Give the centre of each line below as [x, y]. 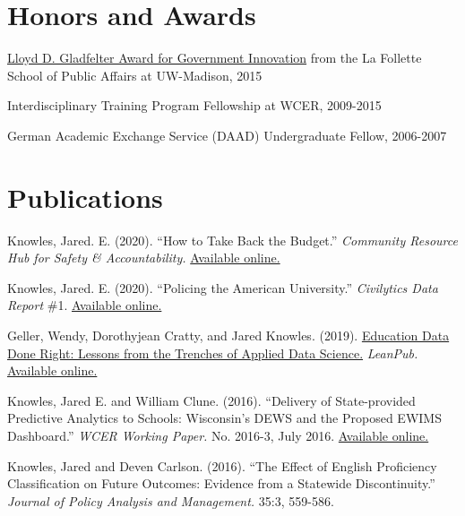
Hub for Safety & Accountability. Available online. [144, 258]
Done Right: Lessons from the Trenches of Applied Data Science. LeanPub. [213, 353]
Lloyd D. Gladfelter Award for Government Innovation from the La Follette [215, 58]
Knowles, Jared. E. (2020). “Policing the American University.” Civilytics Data [223, 287]
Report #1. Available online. [85, 305]
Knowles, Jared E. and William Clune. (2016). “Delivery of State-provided [211, 400]
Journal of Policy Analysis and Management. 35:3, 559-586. [171, 500]
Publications [85, 197]
